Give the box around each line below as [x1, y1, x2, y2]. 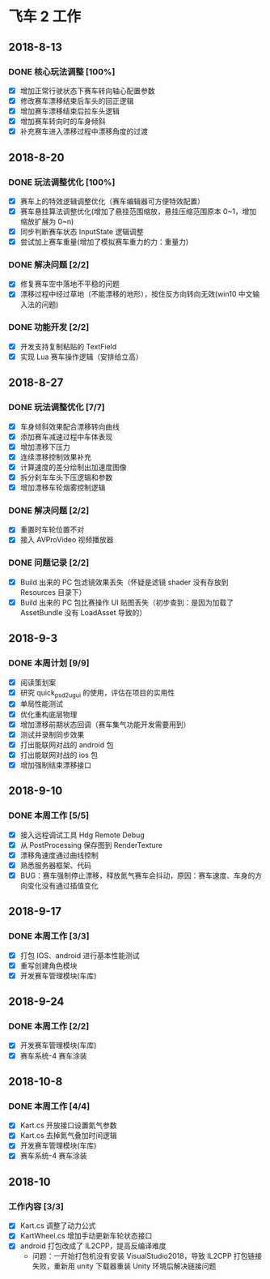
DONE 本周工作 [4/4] [8, 1100, 91, 1111]
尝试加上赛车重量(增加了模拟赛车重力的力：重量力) [19, 237, 188, 247]
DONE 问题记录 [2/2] [8, 557, 90, 568]
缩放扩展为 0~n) [19, 216, 74, 226]
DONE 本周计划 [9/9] [8, 657, 90, 669]
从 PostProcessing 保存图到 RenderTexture [19, 840, 163, 849]
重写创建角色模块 [19, 960, 78, 970]
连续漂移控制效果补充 [19, 451, 91, 462]
